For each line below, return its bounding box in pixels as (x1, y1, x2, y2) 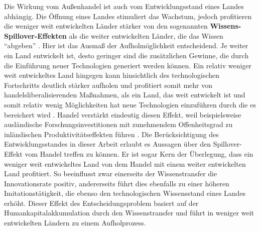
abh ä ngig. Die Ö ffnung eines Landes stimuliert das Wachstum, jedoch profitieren (4, 11, 252, 21)
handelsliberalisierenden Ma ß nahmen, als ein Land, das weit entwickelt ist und (4, 89, 245, 100)
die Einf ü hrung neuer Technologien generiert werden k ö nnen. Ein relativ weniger (4, 60, 252, 70)
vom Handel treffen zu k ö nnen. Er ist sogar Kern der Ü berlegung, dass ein (25, 148, 253, 159)
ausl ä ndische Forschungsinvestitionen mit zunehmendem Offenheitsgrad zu (4, 119, 233, 130)
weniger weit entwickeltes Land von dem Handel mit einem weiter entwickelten (4, 158, 246, 169)
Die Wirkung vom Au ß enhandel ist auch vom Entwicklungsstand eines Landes (4, 1, 244, 11)
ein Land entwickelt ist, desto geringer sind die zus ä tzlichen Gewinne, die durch (4, 50, 249, 60)
